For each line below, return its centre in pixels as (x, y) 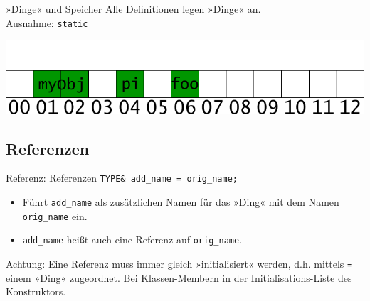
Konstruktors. (36, 291)
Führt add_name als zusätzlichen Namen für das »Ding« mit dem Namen (181, 202)
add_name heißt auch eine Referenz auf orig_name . (132, 240)
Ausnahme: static (47, 22)
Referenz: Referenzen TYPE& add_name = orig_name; (122, 178)
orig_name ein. (55, 215)
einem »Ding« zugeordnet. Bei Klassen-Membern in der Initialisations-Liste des (179, 277)
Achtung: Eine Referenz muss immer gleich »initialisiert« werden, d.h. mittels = (179, 264)
